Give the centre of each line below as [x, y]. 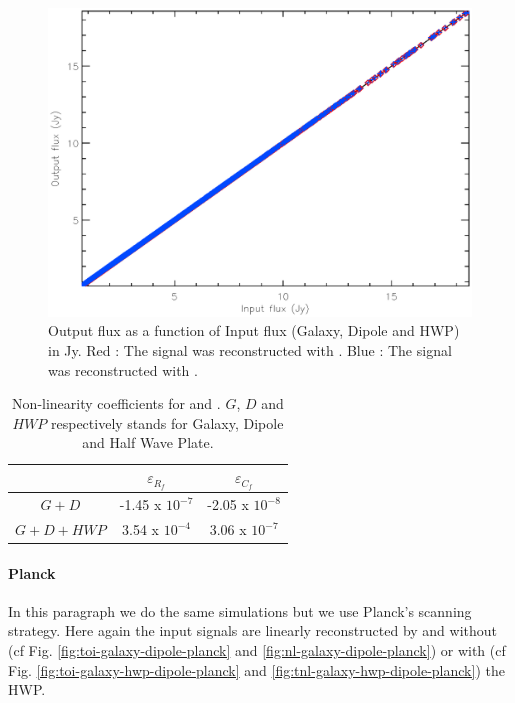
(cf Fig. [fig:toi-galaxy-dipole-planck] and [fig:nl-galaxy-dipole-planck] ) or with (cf [257, 650]
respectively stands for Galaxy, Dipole [167, 422]
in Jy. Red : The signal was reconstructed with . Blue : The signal [250, 350]
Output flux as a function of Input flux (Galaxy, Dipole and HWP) [254, 330]
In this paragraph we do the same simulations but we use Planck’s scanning [240, 610]
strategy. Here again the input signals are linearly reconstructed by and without [253, 630]
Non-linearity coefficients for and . [116, 403]
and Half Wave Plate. [148, 442]
